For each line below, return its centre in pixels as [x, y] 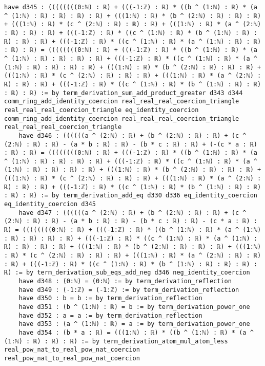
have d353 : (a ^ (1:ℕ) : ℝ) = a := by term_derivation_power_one [134, 324]
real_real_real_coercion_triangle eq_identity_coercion [101, 110]
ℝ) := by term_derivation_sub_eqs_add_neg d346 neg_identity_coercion [127, 273]
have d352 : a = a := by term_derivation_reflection [110, 315]
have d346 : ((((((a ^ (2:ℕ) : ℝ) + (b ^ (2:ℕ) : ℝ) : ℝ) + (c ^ [132, 135]
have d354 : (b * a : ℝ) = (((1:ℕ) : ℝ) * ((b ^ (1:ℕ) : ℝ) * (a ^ [136, 332]
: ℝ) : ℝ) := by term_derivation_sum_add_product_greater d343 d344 [124, 93]
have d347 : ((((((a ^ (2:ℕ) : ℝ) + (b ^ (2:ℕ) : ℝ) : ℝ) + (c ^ [132, 213]
